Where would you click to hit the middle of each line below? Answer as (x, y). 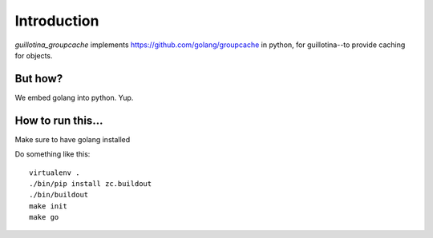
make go (44, 217)
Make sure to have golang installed (73, 139)
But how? (39, 79)
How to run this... (59, 120)
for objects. (34, 55)
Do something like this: (53, 154)
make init (48, 206)
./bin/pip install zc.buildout (91, 183)
